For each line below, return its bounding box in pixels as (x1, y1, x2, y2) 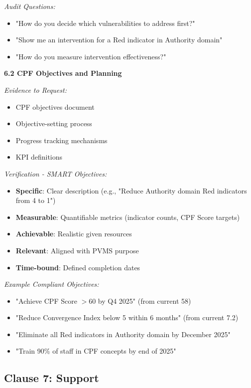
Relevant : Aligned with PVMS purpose (15, 245, 139, 255)
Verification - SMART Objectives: (4, 168, 107, 179)
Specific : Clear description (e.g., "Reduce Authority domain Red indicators (15, 185, 247, 195)
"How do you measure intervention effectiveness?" (15, 51, 166, 61)
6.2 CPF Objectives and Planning (4, 68, 122, 78)
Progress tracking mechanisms (15, 135, 108, 145)
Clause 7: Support (4, 370, 99, 386)
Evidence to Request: (4, 84, 67, 95)
